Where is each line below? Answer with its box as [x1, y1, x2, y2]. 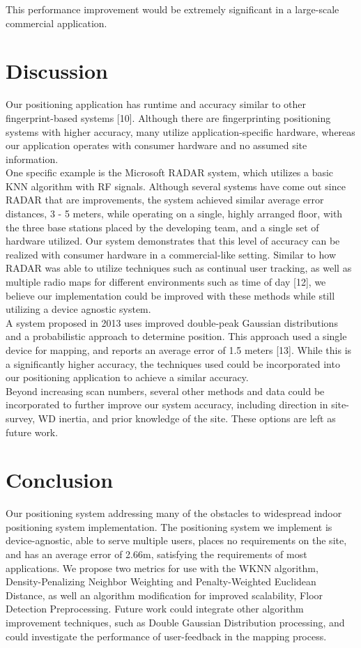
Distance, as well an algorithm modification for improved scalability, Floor [6, 587, 323, 602]
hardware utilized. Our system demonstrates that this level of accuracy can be [6, 233, 340, 248]
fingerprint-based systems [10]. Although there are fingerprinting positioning [6, 110, 331, 125]
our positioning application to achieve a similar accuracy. [6, 370, 249, 385]
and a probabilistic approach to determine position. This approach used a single [6, 329, 347, 344]
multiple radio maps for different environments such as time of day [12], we [6, 275, 326, 289]
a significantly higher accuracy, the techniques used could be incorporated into [6, 356, 340, 371]
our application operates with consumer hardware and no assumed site [6, 138, 307, 153]
